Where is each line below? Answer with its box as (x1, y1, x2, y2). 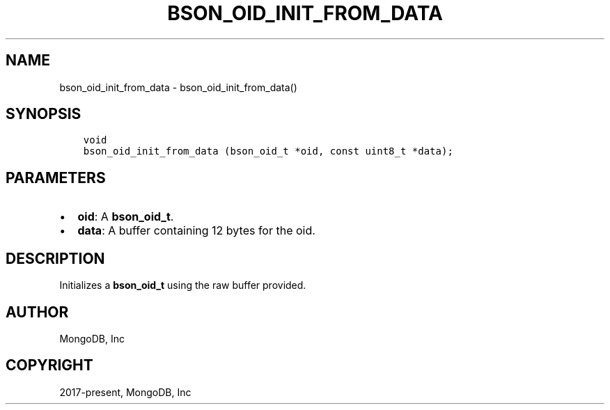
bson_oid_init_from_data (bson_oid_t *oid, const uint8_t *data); (83, 145, 453, 157)
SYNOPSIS (6, 105, 81, 123)
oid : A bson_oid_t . (77, 210, 174, 224)
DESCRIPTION (6, 249, 105, 267)
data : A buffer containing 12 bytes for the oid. (77, 223, 315, 238)
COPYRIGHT (6, 356, 93, 374)
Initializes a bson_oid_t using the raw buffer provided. (59, 279, 306, 292)
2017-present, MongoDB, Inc (59, 386, 191, 398)
